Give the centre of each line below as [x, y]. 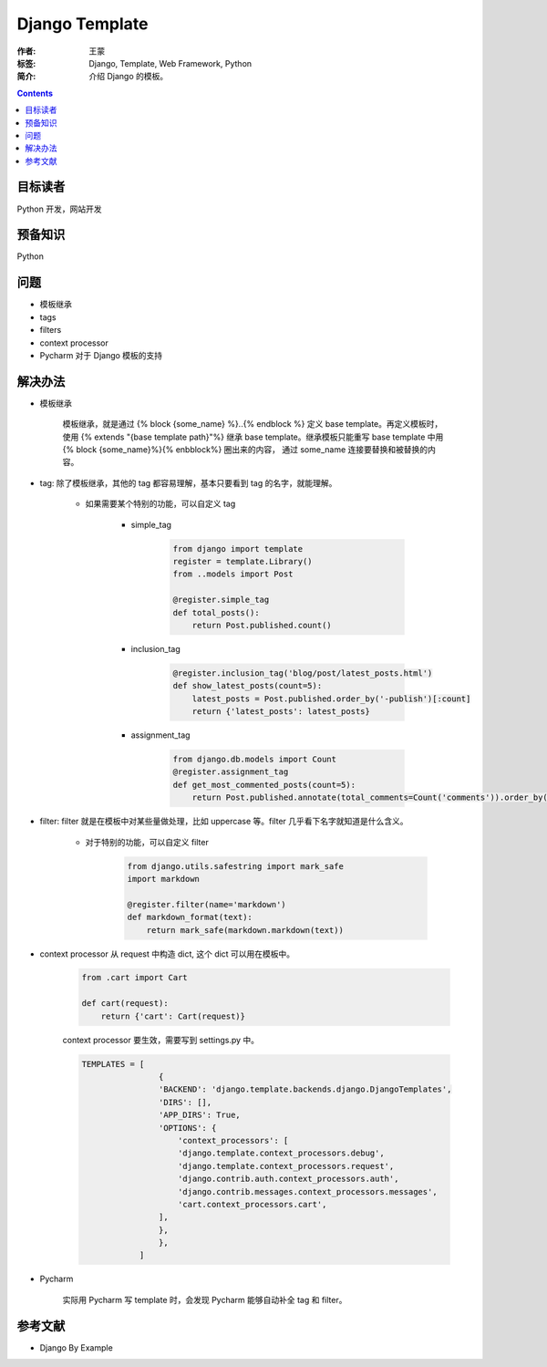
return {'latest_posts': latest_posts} [281, 712]
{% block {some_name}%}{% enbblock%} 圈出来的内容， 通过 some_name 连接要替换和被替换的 [245, 450]
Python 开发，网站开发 [59, 209]
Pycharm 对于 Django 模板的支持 [101, 355]
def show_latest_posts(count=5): [248, 686]
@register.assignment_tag [231, 772]
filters [51, 330]
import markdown [164, 879]
